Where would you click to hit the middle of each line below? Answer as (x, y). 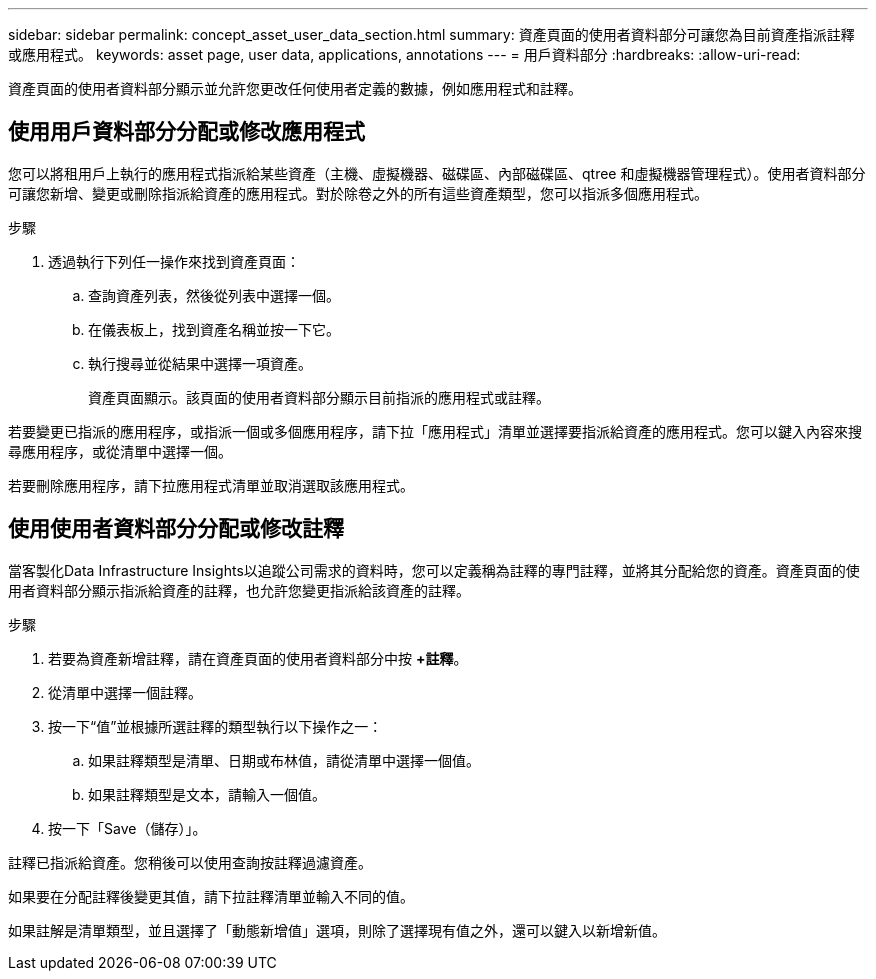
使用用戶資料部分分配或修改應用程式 (186, 132)
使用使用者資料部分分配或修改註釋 (176, 529)
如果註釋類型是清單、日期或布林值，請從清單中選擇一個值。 (284, 760)
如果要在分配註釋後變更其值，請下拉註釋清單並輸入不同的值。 (211, 896)
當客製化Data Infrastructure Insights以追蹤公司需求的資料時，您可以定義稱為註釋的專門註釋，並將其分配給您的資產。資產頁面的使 (434, 570)
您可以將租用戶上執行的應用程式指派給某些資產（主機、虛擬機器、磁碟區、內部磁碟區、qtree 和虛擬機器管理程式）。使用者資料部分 (437, 173)
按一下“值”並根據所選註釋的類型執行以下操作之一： (215, 726)
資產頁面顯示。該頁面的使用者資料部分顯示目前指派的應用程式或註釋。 (319, 397)
